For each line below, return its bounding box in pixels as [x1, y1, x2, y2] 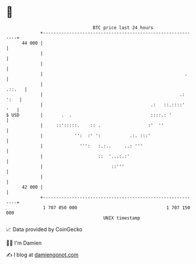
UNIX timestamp [103, 215, 141, 221]
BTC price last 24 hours [93, 25, 154, 31]
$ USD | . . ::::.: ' [6, 112, 172, 118]
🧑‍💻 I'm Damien [6, 239, 42, 246]
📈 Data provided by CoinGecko [6, 226, 83, 233]
